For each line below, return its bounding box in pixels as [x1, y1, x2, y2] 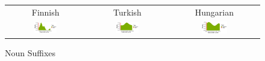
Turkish [113, 5, 142, 18]
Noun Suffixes [5, 47, 56, 59]
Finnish [31, 5, 60, 18]
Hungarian [195, 5, 234, 18]
